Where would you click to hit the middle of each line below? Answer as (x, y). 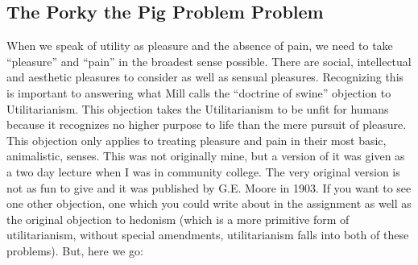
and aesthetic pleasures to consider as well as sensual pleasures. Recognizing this (205, 77)
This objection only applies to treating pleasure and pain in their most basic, (197, 140)
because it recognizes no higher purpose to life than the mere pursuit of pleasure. (207, 124)
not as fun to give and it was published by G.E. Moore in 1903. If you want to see (209, 187)
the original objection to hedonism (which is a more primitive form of (178, 219)
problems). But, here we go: (75, 250)
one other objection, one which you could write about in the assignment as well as (209, 203)
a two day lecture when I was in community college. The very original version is (203, 171)
